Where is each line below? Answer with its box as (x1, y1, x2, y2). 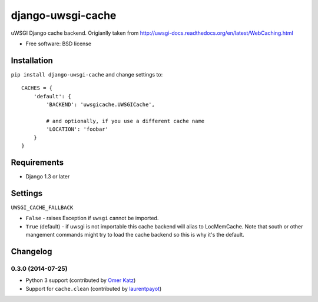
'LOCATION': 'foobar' (46, 126, 109, 132)
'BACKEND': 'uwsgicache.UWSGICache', (46, 101, 155, 108)
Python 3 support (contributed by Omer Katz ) (25, 277, 136, 284)
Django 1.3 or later (25, 172, 70, 180)
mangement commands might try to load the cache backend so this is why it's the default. (25, 231, 244, 238)
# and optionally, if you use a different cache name (46, 118, 205, 124)
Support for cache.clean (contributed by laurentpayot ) (25, 285, 162, 292)
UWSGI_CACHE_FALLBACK (11, 204, 74, 211)
